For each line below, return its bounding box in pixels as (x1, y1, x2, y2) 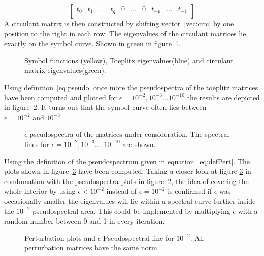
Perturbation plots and (24, 232, 95, 243)
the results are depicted (187, 92, 260, 102)
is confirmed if (168, 186, 212, 196)
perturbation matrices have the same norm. (24, 242, 159, 253)
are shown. (122, 138, 156, 149)
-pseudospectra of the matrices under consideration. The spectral (27, 129, 229, 139)
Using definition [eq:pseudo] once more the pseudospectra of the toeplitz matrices (4, 82, 258, 92)
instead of (106, 186, 137, 196)
